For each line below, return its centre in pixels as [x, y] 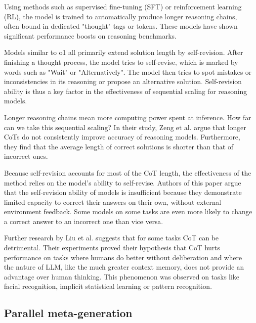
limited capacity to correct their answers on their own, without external [113, 202]
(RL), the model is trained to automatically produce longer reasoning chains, [121, 16]
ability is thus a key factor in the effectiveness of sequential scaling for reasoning [126, 91]
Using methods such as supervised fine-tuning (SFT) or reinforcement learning [123, 6]
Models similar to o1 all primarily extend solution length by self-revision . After [124, 52]
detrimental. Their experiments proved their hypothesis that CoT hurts [112, 248]
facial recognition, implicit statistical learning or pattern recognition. [108, 286]
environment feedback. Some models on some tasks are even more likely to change [128, 211]
